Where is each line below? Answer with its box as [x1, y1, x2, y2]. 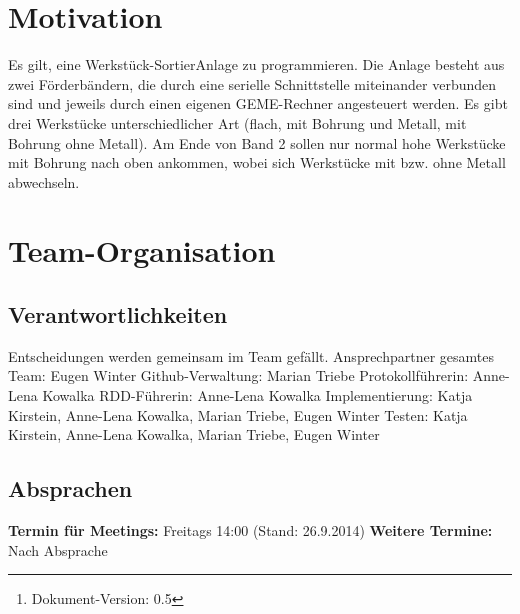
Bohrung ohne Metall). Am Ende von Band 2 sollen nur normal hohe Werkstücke [8, 132, 506, 153]
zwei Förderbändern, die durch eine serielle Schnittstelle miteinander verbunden [8, 73, 497, 94]
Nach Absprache [8, 539, 108, 560]
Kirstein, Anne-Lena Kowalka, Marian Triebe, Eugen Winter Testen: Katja [8, 404, 468, 425]
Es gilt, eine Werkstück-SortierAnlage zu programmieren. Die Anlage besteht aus [8, 54, 505, 75]
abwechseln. [8, 171, 80, 192]
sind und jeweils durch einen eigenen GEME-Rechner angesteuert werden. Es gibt [8, 93, 508, 114]
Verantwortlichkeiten [8, 299, 228, 330]
